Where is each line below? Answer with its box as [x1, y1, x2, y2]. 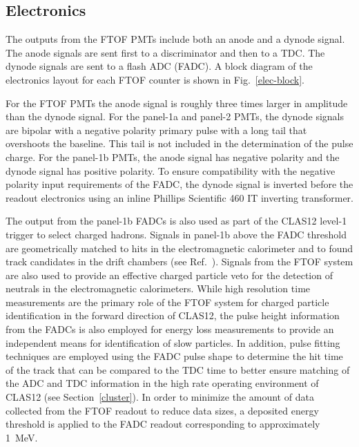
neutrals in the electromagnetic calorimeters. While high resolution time [6, 281, 311, 296]
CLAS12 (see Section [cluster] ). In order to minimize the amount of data [6, 390, 314, 404]
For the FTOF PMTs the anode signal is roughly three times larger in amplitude [6, 95, 348, 110]
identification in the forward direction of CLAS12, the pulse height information [6, 308, 340, 323]
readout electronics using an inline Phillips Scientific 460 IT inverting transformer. [6, 190, 353, 205]
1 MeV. [6, 430, 38, 444]
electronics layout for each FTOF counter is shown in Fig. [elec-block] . [6, 72, 304, 86]
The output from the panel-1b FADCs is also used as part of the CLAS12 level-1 [6, 213, 347, 228]
